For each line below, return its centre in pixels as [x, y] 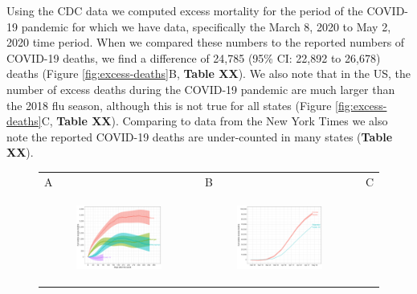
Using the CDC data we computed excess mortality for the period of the [185, 10]
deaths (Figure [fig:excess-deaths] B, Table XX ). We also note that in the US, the [208, 73]
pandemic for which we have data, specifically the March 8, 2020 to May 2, [206, 26]
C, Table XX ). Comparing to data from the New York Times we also [215, 121]
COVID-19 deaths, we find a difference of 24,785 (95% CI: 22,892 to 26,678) [194, 57]
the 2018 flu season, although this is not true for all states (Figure [169, 105]
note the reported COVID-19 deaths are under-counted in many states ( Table [200, 136]
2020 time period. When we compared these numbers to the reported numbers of [206, 42]
